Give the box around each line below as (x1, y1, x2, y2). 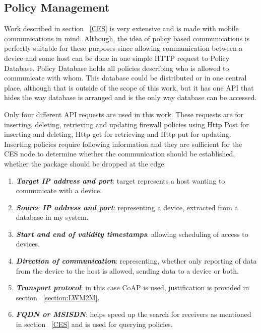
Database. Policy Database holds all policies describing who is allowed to (4, 62, 229, 73)
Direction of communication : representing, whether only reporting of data (16, 256, 257, 266)
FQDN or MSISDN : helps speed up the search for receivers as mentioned (16, 309, 251, 319)
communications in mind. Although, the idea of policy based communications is (4, 33, 250, 43)
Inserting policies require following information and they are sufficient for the (4, 138, 242, 149)
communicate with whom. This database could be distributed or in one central (4, 72, 247, 83)
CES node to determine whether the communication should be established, (4, 148, 235, 159)
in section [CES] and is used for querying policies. (16, 319, 173, 329)
